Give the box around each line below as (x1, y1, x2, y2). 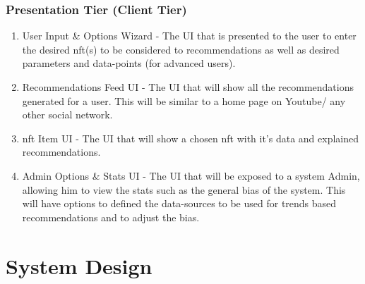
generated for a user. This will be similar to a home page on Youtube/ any (22, 93, 346, 108)
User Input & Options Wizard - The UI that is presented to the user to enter (22, 28, 357, 43)
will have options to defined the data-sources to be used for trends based (22, 196, 337, 211)
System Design (6, 251, 152, 280)
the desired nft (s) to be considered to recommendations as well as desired (22, 42, 340, 56)
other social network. (22, 107, 113, 122)
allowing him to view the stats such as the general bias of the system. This (22, 182, 346, 197)
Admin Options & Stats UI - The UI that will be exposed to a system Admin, (22, 168, 360, 183)
